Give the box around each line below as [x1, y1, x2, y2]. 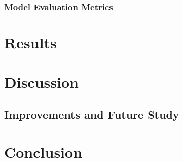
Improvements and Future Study [4, 106, 179, 122]
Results [4, 32, 57, 53]
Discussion [4, 72, 79, 92]
